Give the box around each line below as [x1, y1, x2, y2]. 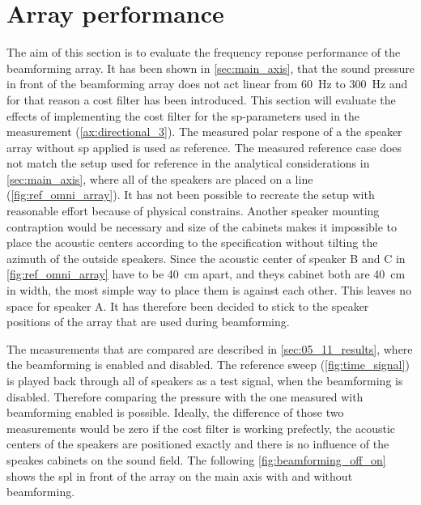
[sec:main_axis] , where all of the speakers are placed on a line [6, 170, 313, 187]
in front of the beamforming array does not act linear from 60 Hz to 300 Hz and [6, 75, 408, 92]
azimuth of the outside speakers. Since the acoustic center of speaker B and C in [6, 249, 406, 266]
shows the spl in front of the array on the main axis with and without [6, 467, 353, 484]
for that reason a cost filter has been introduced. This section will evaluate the [6, 91, 396, 108]
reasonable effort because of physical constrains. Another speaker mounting [6, 202, 380, 219]
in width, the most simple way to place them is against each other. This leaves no [6, 282, 412, 299]
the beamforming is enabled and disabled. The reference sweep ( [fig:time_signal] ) [6, 356, 410, 373]
